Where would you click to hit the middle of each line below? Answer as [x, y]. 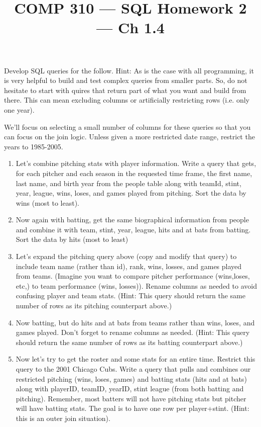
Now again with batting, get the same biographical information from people [132, 220]
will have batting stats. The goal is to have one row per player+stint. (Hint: [133, 408]
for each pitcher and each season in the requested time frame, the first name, [134, 173]
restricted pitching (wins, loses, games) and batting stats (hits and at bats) [131, 378]
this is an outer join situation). [63, 418]
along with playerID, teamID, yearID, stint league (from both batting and [130, 389]
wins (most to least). [48, 202]
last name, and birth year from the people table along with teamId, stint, [128, 183]
